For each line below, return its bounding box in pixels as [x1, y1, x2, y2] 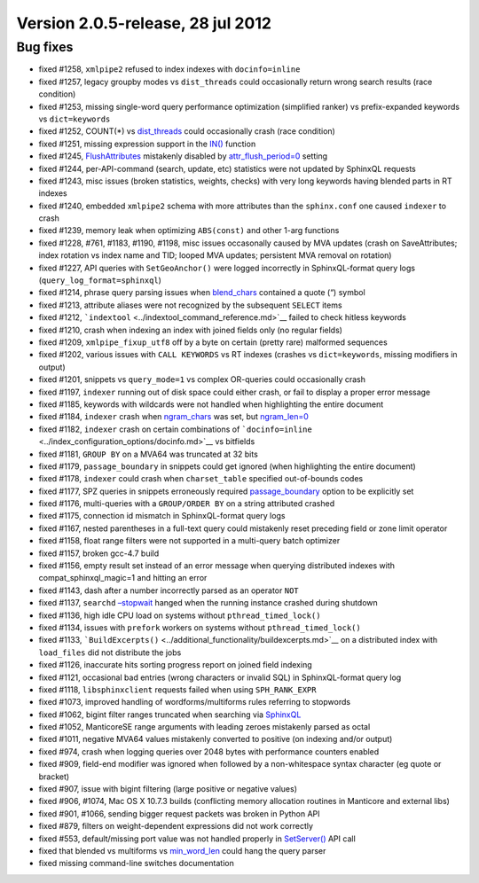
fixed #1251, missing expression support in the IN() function [38, 138, 256, 149]
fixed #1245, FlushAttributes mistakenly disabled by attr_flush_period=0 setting [38, 151, 328, 161]
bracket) [38, 771, 70, 782]
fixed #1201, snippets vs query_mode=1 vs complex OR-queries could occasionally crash [38, 374, 366, 385]
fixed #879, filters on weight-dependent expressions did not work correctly [38, 821, 314, 832]
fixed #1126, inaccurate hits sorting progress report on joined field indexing [38, 660, 312, 670]
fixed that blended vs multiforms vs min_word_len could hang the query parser [38, 846, 326, 856]
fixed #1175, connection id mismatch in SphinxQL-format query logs [38, 511, 286, 521]
